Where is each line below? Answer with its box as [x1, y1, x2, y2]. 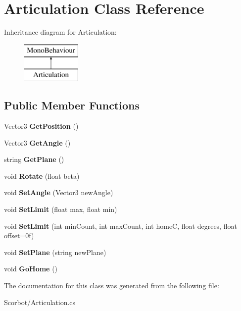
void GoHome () [4, 263, 58, 274]
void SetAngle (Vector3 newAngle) [4, 187, 113, 198]
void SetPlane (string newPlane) [4, 247, 106, 257]
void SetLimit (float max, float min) [4, 204, 117, 214]
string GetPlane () [4, 154, 64, 164]
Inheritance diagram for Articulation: [4, 27, 117, 37]
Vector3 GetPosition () [4, 121, 79, 131]
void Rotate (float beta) [4, 170, 80, 181]
